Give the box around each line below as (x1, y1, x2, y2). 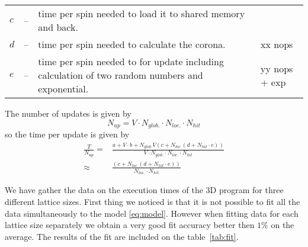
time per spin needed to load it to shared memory (38, 7, 245, 20)
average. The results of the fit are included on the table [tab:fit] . (5, 230, 239, 242)
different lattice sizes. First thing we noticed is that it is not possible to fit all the (5, 195, 300, 207)
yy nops (261, 61, 293, 75)
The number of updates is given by (5, 107, 131, 119)
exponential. (38, 82, 89, 95)
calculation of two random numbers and (38, 68, 203, 82)
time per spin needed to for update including (38, 54, 224, 68)
